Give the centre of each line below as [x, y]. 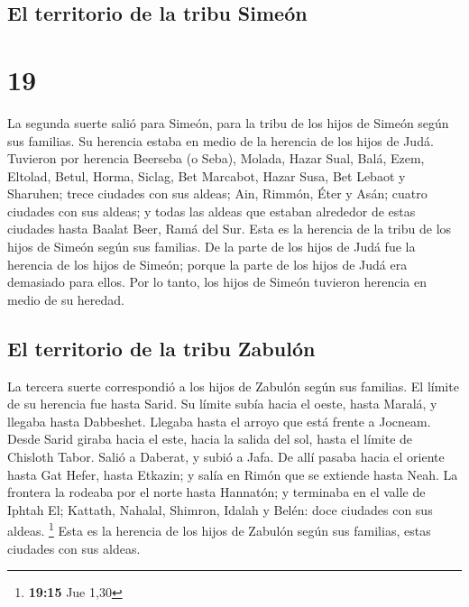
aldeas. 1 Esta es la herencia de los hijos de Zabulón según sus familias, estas [219, 529]
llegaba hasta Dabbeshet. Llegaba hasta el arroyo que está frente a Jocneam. [219, 421]
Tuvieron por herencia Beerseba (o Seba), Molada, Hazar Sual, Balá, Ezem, [216, 158]
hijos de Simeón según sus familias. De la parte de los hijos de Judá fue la [212, 247]
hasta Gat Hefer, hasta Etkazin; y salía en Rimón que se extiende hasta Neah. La [233, 474]
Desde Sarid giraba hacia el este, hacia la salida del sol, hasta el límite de [210, 439]
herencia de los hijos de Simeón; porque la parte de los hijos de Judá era [207, 264]
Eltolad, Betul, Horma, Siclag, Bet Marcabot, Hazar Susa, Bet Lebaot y [207, 175]
